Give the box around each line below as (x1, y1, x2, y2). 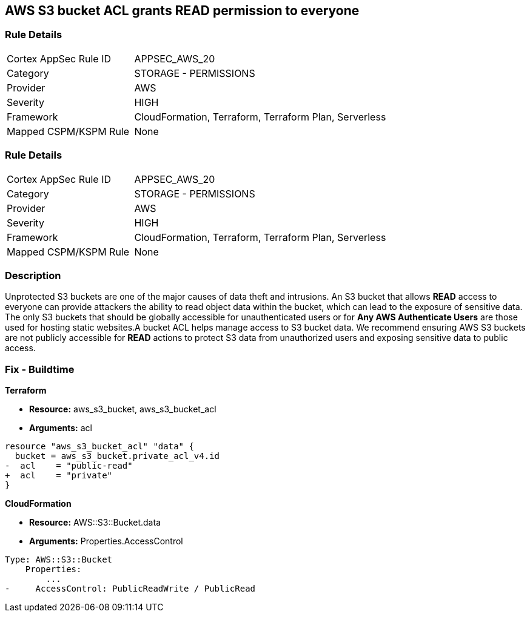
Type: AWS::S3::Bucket (5, 555, 113, 565)
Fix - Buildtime (5, 363, 75, 375)
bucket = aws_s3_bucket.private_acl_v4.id (15, 451, 220, 461)
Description (5, 269, 61, 282)
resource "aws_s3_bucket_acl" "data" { (5, 441, 194, 452)
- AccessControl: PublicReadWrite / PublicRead (5, 584, 256, 594)
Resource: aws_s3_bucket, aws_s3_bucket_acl (29, 404, 216, 415)
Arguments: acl (29, 423, 92, 434)
